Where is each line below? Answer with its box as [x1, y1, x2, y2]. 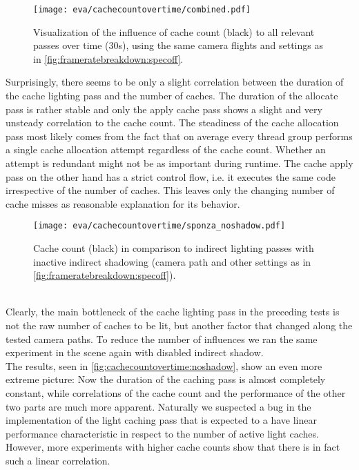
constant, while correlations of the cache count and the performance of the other [6, 385, 346, 400]
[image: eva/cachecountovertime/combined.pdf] [33, 5, 251, 14]
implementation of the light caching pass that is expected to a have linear [6, 413, 317, 427]
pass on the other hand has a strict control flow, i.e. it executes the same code [6, 169, 336, 184]
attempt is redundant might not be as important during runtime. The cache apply [6, 156, 353, 170]
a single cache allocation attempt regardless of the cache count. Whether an [6, 142, 326, 157]
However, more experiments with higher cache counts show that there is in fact [6, 440, 340, 454]
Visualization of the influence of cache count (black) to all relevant [33, 24, 315, 39]
